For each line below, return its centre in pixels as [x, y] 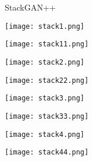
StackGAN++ [30, 7]
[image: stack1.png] [45, 26]
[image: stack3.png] [45, 98]
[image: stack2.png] [45, 62]
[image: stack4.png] [45, 134]
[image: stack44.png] [47, 152]
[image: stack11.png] [47, 44]
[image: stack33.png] [47, 116]
